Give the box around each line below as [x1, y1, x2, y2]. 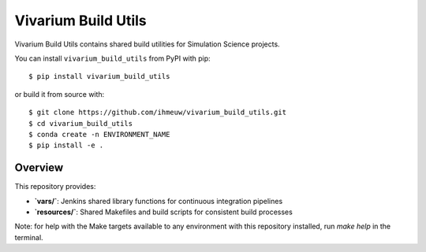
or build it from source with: [14, 89, 105, 98]
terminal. [14, 232, 43, 242]
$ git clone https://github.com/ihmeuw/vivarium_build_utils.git [28, 108, 287, 117]
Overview [14, 161, 64, 175]
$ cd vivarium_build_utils [28, 119, 133, 128]
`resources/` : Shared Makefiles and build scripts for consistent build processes [34, 207, 293, 217]
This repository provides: [14, 182, 96, 191]
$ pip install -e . [28, 141, 104, 150]
